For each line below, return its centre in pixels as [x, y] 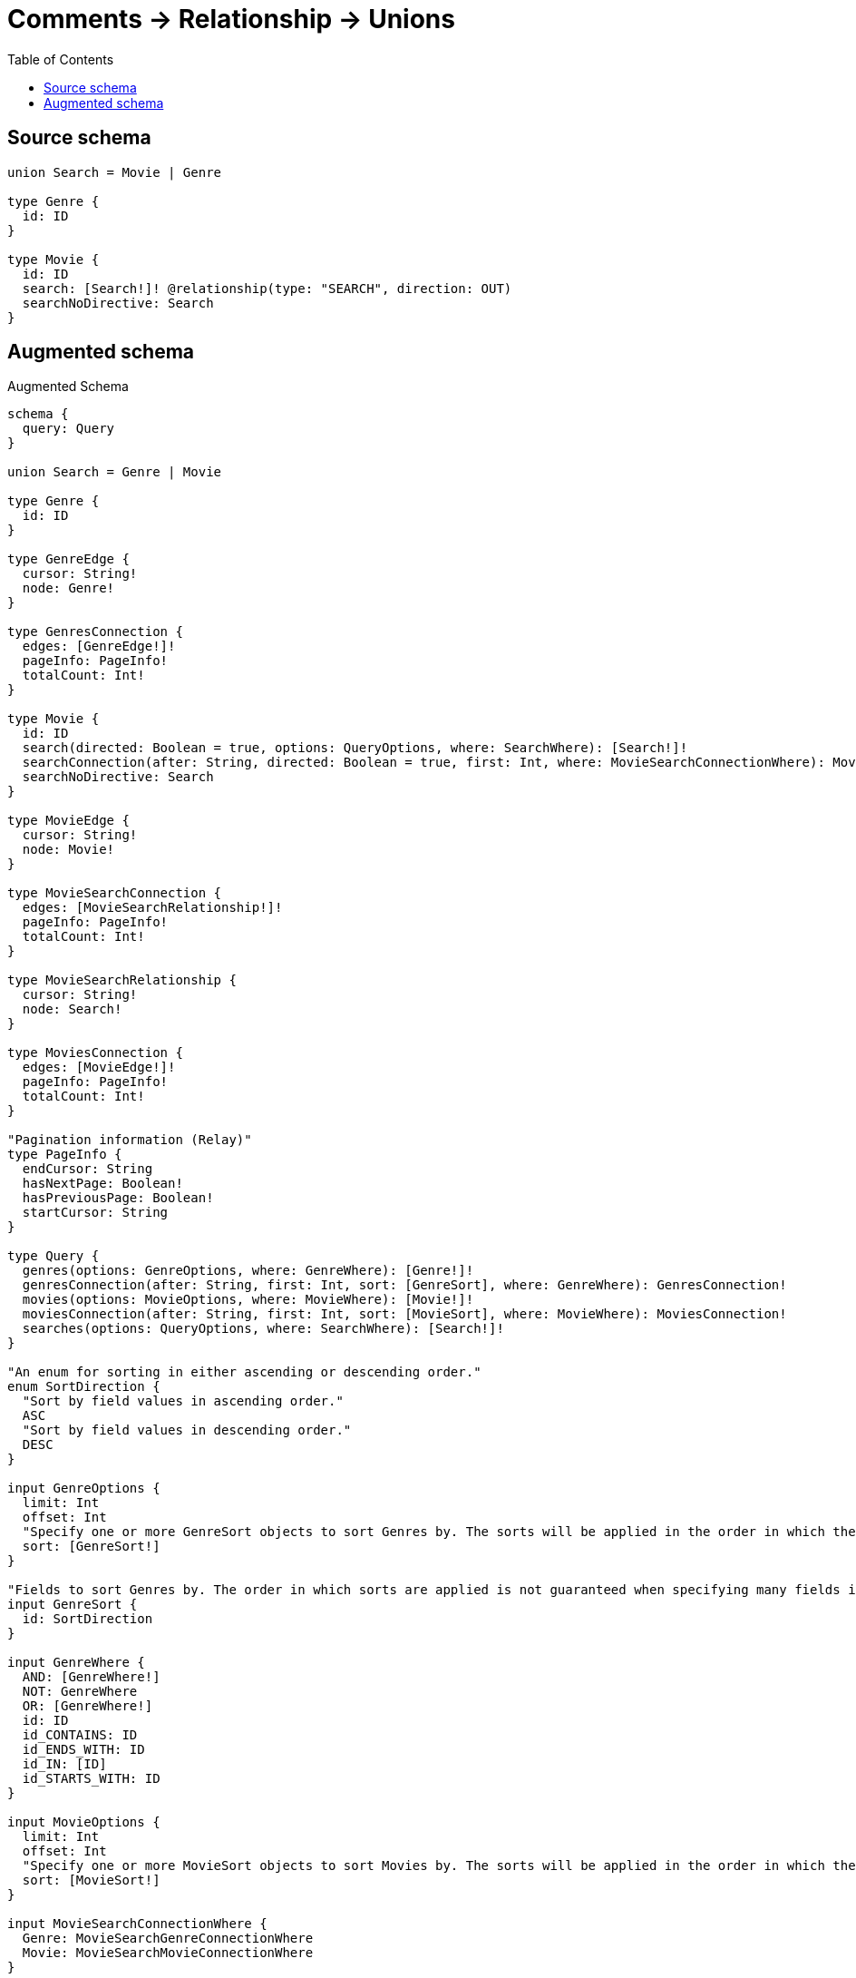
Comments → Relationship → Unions [231, 19]
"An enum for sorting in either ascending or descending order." [244, 1372]
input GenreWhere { [76, 1663]
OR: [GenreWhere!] [88, 1706]
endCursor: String [88, 1169]
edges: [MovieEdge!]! [99, 1067]
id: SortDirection [88, 1619]
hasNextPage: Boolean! [102, 1184]
